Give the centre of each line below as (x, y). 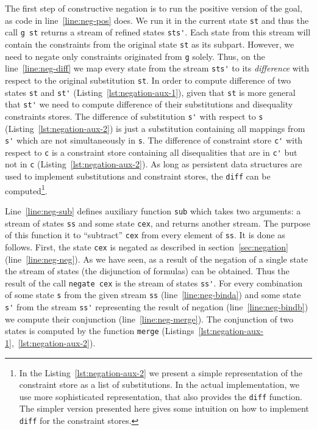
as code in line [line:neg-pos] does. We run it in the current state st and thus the (157, 20)
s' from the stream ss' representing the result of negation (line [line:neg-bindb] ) (157, 307)
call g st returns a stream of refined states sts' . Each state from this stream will (158, 32)
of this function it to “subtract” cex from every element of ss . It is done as (145, 235)
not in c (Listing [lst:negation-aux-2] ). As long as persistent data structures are (154, 164)
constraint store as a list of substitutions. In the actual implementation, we (159, 384)
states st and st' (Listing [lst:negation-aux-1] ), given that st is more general (150, 92)
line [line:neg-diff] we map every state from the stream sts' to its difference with (157, 68)
